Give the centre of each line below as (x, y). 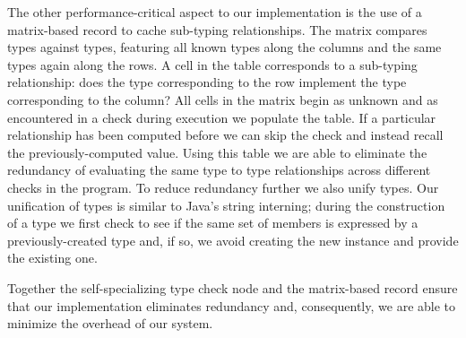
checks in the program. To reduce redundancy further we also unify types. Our (223, 187)
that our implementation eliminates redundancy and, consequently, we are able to (232, 305)
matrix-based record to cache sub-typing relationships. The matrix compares (217, 29)
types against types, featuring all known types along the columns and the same (224, 47)
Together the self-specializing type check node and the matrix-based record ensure (233, 287)
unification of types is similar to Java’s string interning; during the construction (226, 205)
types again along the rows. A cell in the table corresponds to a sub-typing (212, 64)
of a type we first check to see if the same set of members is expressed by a (213, 223)
